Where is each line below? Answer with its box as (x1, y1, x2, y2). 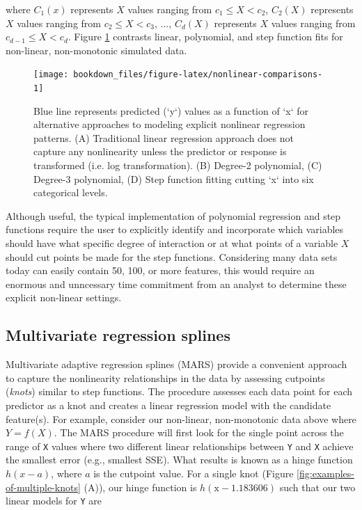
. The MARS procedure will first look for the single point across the (54, 425, 344, 440)
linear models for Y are (6, 493, 102, 508)
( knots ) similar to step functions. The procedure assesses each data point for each (6, 384, 353, 399)
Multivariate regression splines (6, 324, 230, 346)
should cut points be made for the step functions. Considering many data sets (6, 249, 338, 264)
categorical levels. (33, 185, 108, 200)
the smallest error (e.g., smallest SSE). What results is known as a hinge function (6, 452, 353, 467)
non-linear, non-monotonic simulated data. (6, 42, 187, 57)
